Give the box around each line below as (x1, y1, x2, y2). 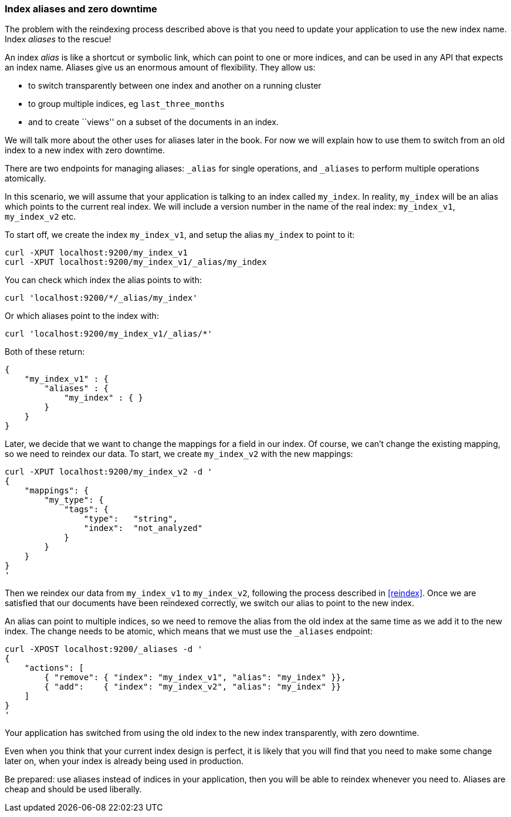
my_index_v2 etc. (5, 211, 76, 222)
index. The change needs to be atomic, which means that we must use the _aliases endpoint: (5, 626, 373, 637)
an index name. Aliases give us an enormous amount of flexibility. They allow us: (5, 62, 316, 73)
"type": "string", (83, 514, 178, 524)
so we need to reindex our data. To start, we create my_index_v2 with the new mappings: (5, 449, 353, 459)
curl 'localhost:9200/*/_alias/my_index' (5, 293, 198, 303)
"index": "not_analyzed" (83, 523, 203, 533)
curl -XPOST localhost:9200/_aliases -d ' (5, 644, 203, 654)
